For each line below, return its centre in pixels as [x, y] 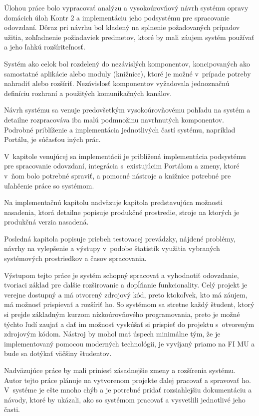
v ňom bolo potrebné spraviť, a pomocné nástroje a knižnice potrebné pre [118, 175]
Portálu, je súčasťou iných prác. [52, 139]
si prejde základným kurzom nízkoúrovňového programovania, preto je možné [122, 314]
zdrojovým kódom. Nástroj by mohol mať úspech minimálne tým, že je [112, 334]
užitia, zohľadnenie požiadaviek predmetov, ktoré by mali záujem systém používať [129, 37]
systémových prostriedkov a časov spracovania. [75, 258]
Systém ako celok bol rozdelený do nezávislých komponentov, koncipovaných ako [127, 63]
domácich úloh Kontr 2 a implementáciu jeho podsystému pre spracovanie [117, 17]
